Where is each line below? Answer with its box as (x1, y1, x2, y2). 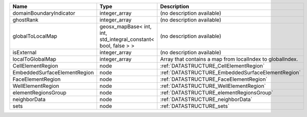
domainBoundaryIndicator (12, 10, 75, 16)
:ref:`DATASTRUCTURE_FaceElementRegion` (160, 76, 268, 83)
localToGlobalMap (12, 56, 56, 62)
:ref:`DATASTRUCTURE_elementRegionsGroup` (160, 89, 273, 96)
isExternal (12, 49, 37, 56)
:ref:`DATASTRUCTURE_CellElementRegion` (160, 62, 265, 69)
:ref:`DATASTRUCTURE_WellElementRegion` (160, 82, 266, 89)
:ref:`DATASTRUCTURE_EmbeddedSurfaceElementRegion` (160, 69, 301, 76)
